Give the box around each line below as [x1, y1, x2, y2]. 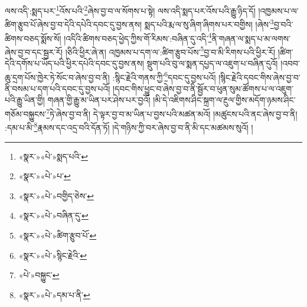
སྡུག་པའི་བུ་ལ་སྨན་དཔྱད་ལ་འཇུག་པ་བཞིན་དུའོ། [146, 57, 278, 69]
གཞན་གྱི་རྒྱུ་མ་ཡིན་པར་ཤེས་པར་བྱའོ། [47, 94, 151, 106]
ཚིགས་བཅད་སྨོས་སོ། [5, 32, 61, 44]
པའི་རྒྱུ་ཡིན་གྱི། [5, 94, 45, 106]
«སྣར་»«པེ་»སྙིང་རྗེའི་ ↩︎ [18, 249, 87, 261]
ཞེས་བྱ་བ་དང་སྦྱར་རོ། [5, 45, 63, 58]
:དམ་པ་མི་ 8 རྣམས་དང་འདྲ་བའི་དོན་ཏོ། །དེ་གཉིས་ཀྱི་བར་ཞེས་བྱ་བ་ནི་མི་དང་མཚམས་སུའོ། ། [5, 120, 253, 133]
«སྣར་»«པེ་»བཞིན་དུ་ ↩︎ [18, 209, 89, 222]
